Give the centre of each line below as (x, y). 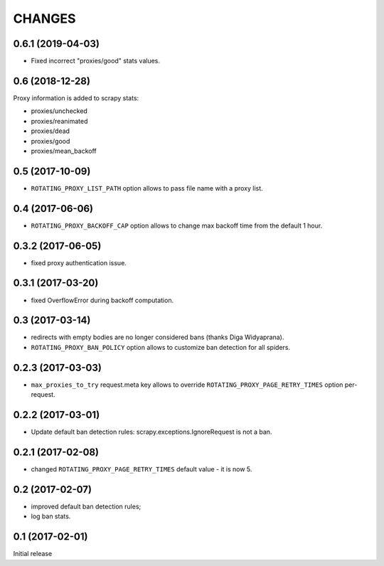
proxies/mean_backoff (64, 151)
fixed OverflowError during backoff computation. (102, 300)
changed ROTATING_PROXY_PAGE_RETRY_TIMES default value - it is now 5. (142, 469)
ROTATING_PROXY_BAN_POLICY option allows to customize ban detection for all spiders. (161, 347)
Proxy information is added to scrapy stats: (76, 98)
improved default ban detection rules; (86, 506)
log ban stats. (51, 516)
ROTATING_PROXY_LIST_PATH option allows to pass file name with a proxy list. (147, 188)
